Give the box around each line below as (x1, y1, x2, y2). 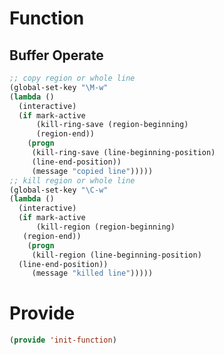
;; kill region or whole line (9, 175, 136, 186)
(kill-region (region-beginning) (35, 222, 176, 232)
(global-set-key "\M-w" (9, 82, 109, 92)
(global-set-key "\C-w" (9, 185, 109, 195)
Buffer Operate (9, 47, 104, 64)
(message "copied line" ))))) (31, 166, 154, 176)
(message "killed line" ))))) (31, 268, 154, 279)
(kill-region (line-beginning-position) (31, 250, 202, 260)
